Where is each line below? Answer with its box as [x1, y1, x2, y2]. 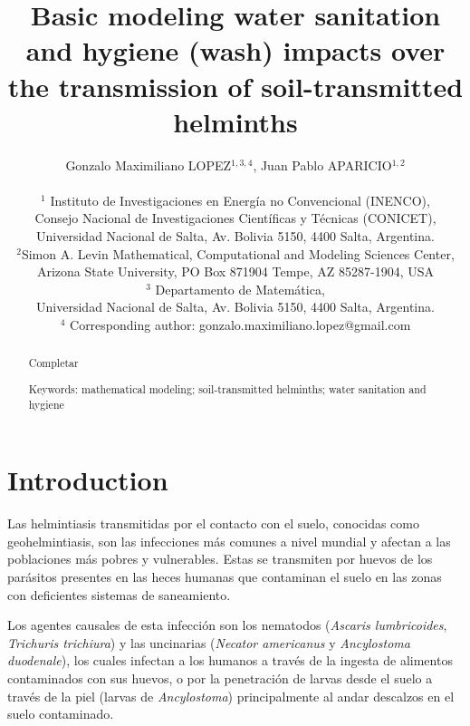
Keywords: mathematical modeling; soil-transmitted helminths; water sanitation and [28, 381, 427, 396]
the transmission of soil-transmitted [7, 67, 464, 104]
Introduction [7, 461, 168, 499]
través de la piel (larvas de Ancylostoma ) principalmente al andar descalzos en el [7, 686, 455, 705]
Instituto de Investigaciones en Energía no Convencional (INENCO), [50, 190, 430, 209]
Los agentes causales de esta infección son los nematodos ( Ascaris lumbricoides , [7, 615, 447, 634]
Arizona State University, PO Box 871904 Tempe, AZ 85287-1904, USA [36, 262, 435, 281]
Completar [28, 355, 79, 371]
